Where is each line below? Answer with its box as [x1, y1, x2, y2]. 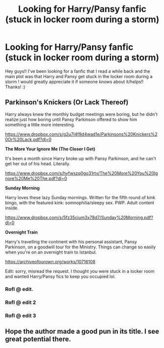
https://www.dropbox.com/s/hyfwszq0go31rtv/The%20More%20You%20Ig [5, 170, 158, 176]
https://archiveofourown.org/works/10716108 [5, 259, 95, 264]
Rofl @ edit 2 [5, 299, 36, 306]
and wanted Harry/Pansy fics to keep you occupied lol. [5, 273, 116, 279]
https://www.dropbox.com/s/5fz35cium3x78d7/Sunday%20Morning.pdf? [5, 214, 153, 220]
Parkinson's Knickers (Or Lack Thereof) [5, 98, 129, 107]
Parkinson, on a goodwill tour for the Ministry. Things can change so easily [5, 244, 156, 250]
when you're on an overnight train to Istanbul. [5, 249, 97, 255]
